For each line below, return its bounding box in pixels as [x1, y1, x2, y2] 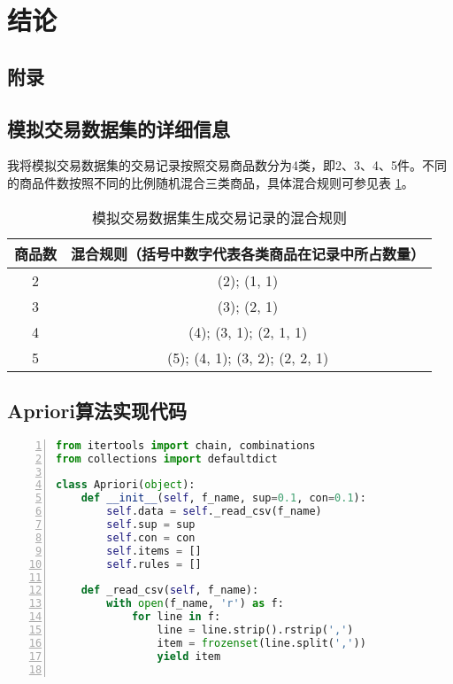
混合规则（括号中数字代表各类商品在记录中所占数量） [71, 243, 426, 264]
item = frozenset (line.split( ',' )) [157, 636, 366, 649]
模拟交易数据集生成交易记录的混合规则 [92, 206, 348, 228]
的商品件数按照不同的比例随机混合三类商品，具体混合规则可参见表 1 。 [7, 173, 414, 191]
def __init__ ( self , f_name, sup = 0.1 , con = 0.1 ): [81, 492, 366, 505]
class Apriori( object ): [56, 478, 196, 492]
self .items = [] [106, 544, 202, 557]
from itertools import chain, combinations [56, 439, 316, 452]
